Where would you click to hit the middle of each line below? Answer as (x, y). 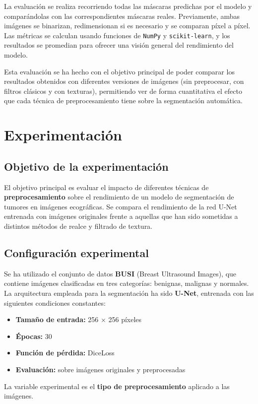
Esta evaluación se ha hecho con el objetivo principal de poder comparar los (119, 71)
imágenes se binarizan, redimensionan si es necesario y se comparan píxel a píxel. (127, 26)
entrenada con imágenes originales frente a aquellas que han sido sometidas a (121, 216)
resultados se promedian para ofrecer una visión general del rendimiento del (119, 45)
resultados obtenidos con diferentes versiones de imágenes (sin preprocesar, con (124, 81)
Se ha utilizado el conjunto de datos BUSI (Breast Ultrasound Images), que (120, 273)
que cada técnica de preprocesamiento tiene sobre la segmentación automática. (123, 101)
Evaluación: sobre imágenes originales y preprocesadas (100, 369)
